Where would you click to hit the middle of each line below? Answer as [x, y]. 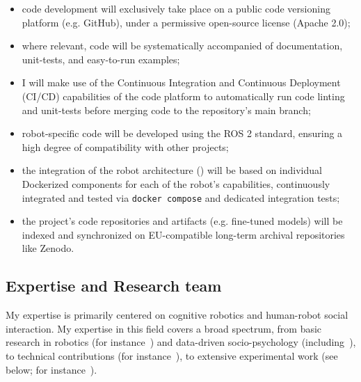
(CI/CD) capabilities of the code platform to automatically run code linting [183, 96]
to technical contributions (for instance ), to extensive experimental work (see [172, 355]
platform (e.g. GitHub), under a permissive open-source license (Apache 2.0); [186, 22]
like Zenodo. [48, 248]
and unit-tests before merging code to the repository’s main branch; [166, 110]
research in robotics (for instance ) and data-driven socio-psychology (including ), [181, 342]
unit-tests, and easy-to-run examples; [101, 59]
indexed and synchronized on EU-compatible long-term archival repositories [183, 234]
